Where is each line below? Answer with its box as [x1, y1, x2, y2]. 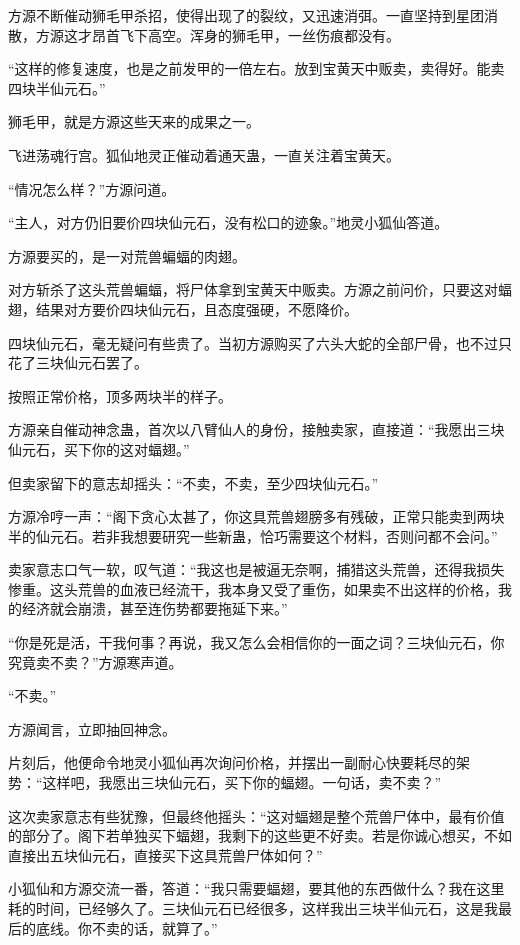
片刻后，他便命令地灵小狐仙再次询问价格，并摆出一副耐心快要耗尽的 [8, 752, 456, 773]
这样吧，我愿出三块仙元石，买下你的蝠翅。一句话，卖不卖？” [42, 772, 442, 793]
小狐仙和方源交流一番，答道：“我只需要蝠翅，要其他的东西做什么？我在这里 [8, 878, 505, 899]
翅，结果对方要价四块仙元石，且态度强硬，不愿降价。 [8, 298, 358, 319]
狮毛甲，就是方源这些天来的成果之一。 [8, 111, 260, 132]
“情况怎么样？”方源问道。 [8, 178, 176, 199]
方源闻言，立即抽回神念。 [8, 718, 176, 739]
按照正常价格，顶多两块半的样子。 [8, 385, 232, 406]
